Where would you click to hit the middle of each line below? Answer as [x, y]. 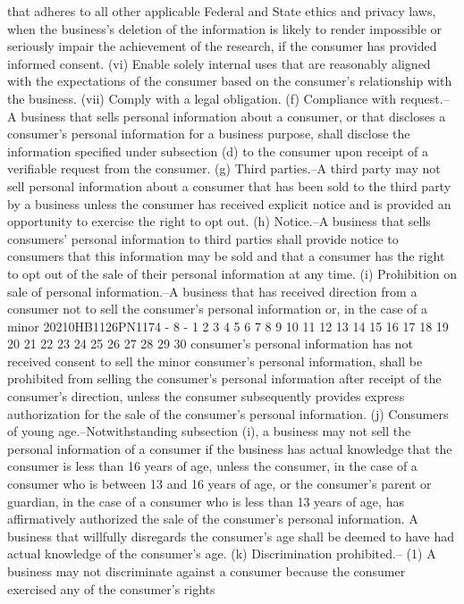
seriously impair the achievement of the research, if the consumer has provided [222, 46]
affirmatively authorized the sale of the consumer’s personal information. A [213, 519]
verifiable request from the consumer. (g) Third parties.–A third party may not [224, 168]
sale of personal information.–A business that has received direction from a [212, 291]
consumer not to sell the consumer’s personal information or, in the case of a [218, 309]
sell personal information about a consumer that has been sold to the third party [229, 185]
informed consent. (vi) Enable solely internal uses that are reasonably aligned [219, 63]
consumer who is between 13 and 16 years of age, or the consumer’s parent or [219, 484]
